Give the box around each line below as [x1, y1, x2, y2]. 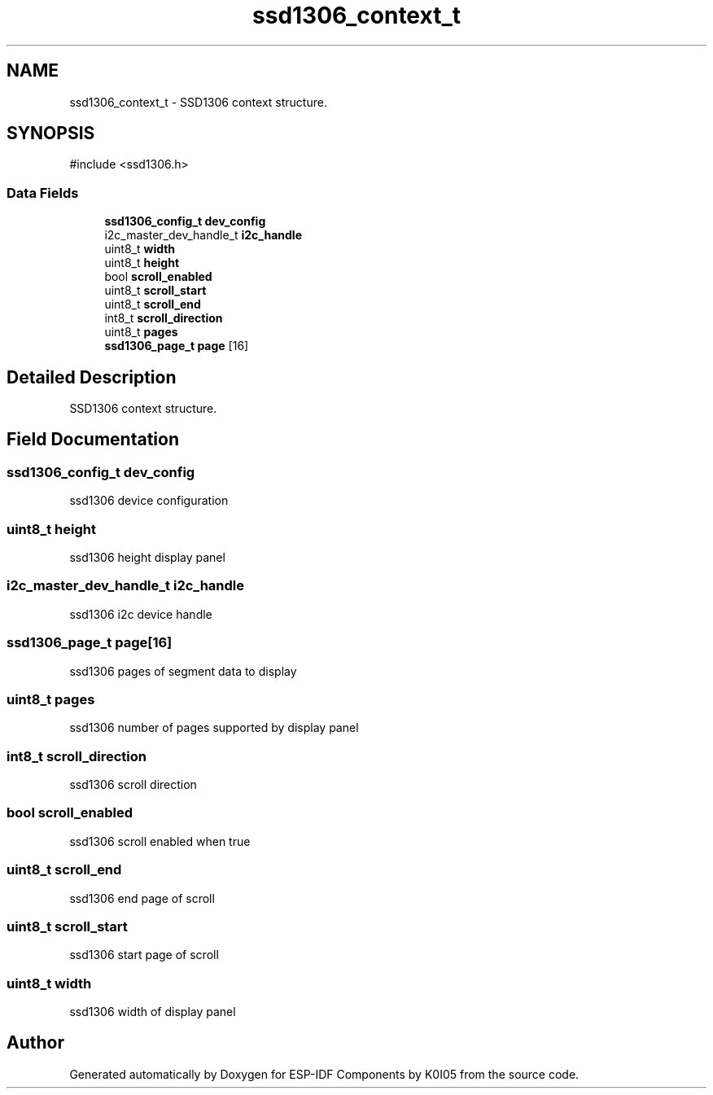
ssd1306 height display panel [69, 550, 225, 564]
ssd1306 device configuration [69, 493, 229, 508]
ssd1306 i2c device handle [69, 607, 212, 621]
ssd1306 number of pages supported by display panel [69, 721, 359, 735]
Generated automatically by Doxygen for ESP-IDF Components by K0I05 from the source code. [69, 1067, 580, 1081]
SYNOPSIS [7, 123, 95, 144]
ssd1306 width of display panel [69, 1005, 236, 1018]
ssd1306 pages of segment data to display [69, 664, 297, 678]
